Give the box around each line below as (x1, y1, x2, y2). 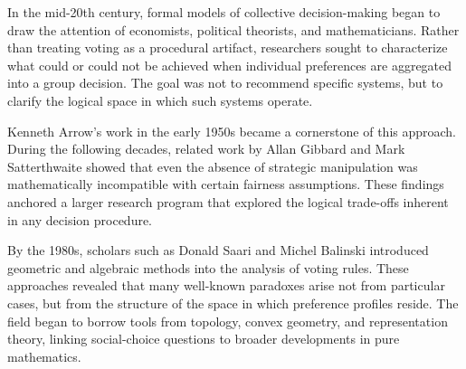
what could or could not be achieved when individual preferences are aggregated (7, 55, 452, 74)
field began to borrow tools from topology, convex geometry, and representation (7, 311, 448, 330)
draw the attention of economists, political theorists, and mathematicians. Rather (7, 20, 460, 39)
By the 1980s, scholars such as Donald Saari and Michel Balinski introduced (7, 241, 429, 260)
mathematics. (7, 346, 81, 365)
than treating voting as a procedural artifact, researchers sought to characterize (7, 38, 448, 57)
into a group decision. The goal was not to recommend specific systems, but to (7, 73, 443, 92)
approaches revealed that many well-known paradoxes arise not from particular (7, 276, 445, 295)
